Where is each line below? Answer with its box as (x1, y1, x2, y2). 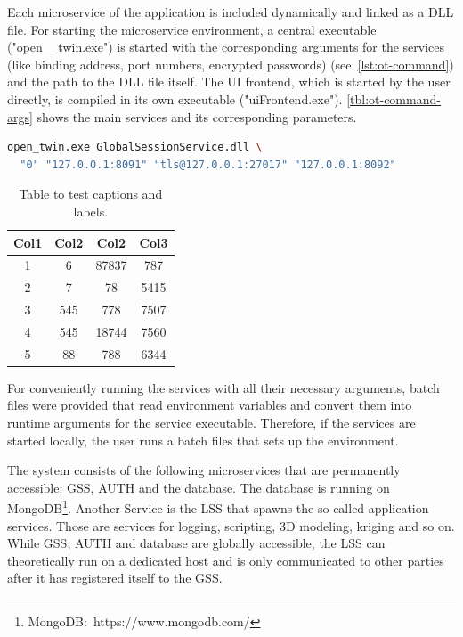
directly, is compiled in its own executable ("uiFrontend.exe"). (7, 89, 343, 108)
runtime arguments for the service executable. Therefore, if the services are (7, 413, 416, 432)
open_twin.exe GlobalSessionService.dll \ (7, 141, 263, 154)
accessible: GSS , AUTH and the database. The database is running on (7, 478, 390, 496)
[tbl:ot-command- (346, 89, 441, 108)
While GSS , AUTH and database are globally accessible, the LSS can (7, 534, 386, 552)
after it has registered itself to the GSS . (7, 568, 223, 587)
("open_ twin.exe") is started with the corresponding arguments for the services (7, 37, 445, 56)
